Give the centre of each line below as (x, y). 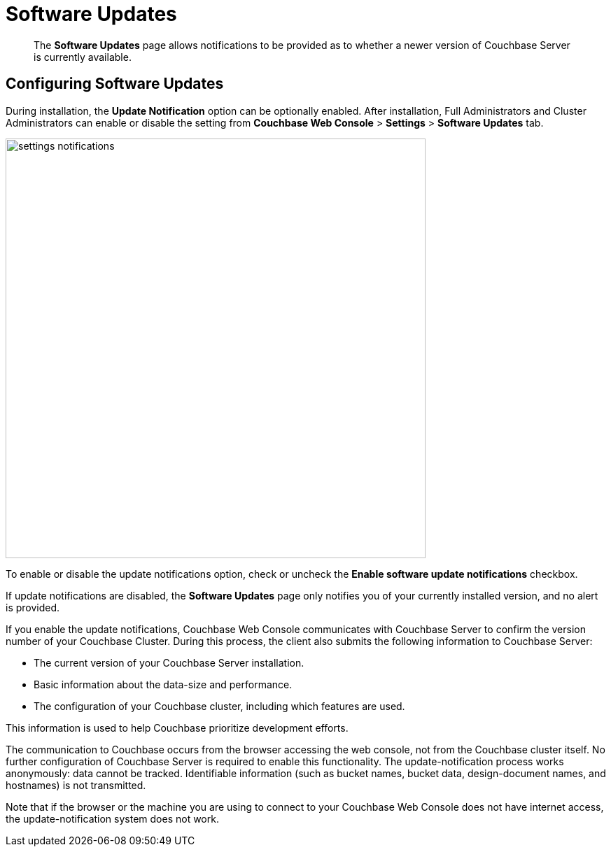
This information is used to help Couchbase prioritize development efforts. (177, 727)
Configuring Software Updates (115, 84)
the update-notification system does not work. (112, 818)
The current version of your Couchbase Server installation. (169, 662)
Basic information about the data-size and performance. (163, 684)
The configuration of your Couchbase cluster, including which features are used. (219, 706)
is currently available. (83, 57)
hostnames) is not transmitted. (76, 785)
